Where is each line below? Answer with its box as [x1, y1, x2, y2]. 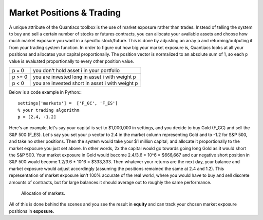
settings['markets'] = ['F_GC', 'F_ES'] [18, 101, 118, 106]
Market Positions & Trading [9, 7, 121, 18]
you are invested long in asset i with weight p [33, 73, 136, 80]
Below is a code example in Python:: [9, 89, 82, 95]
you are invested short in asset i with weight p [33, 80, 138, 86]
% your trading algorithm [18, 107, 80, 113]
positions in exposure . [9, 208, 55, 214]
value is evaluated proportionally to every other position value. [9, 58, 134, 64]
